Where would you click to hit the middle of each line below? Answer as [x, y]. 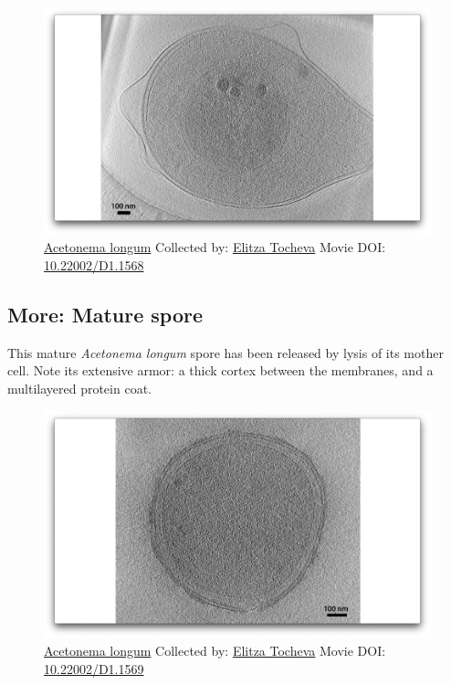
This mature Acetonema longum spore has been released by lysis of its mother [225, 352]
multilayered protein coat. [79, 388]
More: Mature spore [105, 314]
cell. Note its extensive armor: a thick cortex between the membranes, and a [220, 370]
